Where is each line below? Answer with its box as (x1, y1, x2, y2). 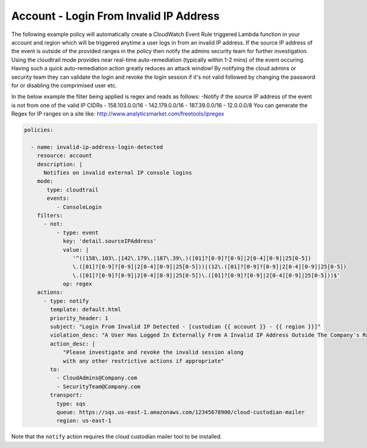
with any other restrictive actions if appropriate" (62, 358, 224, 364)
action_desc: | (50, 340, 96, 347)
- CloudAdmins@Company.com (56, 375, 138, 381)
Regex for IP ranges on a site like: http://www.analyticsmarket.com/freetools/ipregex (11, 110, 224, 117)
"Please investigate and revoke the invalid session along (62, 349, 244, 356)
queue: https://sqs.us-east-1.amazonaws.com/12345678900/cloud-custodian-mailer (56, 408, 305, 416)
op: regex (62, 281, 92, 287)
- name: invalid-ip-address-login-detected (31, 144, 163, 150)
